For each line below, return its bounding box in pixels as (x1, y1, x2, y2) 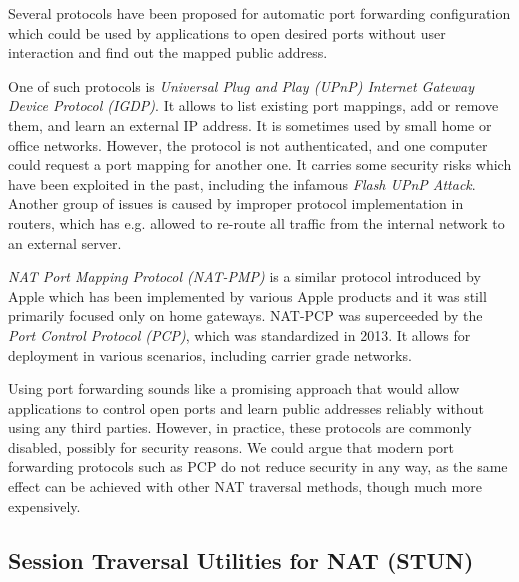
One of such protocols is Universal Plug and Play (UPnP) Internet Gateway (8, 75, 474, 96)
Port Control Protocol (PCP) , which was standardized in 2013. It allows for (8, 324, 471, 345)
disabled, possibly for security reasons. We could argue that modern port (8, 436, 455, 457)
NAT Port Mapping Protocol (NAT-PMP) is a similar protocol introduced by (8, 266, 481, 287)
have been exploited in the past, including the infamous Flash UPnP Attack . (8, 173, 476, 194)
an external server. (8, 232, 122, 253)
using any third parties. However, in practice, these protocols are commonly (8, 417, 472, 438)
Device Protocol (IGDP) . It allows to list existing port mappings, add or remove (8, 95, 499, 116)
